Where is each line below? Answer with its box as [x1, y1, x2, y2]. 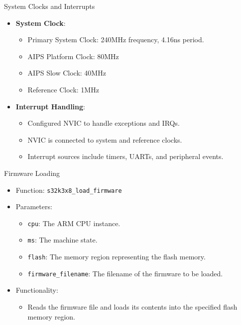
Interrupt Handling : [15, 101, 85, 111]
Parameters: [15, 201, 52, 212]
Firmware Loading [4, 167, 60, 178]
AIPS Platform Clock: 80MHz [27, 51, 119, 61]
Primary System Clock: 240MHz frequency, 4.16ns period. [27, 34, 204, 45]
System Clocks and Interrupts [4, 1, 95, 11]
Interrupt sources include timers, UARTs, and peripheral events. [27, 151, 224, 162]
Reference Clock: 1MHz [27, 84, 99, 94]
